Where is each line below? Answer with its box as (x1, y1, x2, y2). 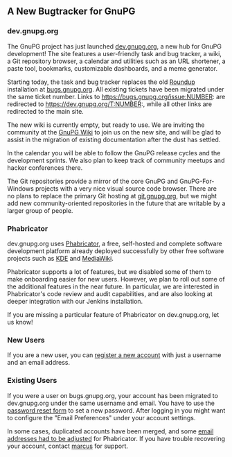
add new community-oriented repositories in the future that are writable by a (7, 199, 226, 207)
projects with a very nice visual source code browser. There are (35, 184, 217, 193)
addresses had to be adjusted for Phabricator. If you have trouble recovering (7, 434, 226, 442)
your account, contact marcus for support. (7, 442, 128, 450)
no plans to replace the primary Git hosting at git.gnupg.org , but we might (7, 191, 217, 200)
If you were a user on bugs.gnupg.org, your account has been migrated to (7, 391, 218, 399)
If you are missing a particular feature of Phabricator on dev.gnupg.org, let (7, 310, 220, 318)
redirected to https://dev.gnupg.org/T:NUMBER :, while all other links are (7, 100, 213, 108)
